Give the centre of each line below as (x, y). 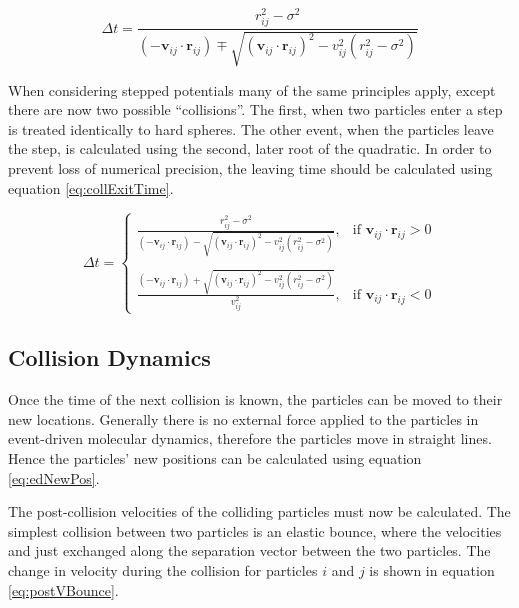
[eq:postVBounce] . (63, 589)
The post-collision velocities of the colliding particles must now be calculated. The (259, 511)
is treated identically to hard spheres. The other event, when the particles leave (251, 128)
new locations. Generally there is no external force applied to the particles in (243, 418)
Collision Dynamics (109, 357)
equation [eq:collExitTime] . (91, 187)
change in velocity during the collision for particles (163, 569)
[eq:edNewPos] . (54, 477)
